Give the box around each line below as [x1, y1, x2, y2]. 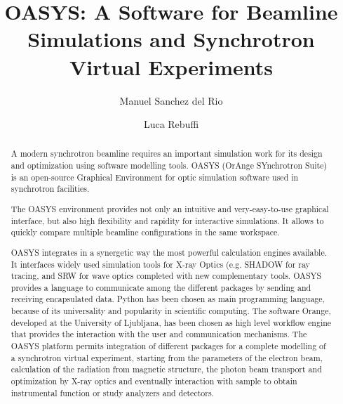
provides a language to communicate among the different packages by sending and [11, 281, 311, 293]
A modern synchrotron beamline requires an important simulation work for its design [11, 148, 323, 159]
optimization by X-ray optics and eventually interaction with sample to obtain [11, 375, 297, 387]
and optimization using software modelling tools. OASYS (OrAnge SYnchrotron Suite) [11, 159, 328, 171]
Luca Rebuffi [143, 117, 199, 131]
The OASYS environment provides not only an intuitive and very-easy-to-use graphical [11, 203, 329, 214]
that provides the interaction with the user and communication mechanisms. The [11, 328, 307, 340]
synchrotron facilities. [11, 183, 90, 195]
